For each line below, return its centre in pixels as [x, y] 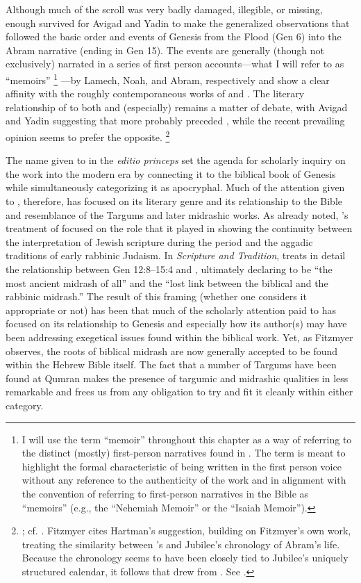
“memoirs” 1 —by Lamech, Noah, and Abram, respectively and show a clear [168, 79]
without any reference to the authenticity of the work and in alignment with [184, 480]
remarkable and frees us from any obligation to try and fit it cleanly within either [179, 392]
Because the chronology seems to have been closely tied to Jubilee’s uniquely [185, 558]
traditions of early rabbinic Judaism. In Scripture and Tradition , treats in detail [176, 255]
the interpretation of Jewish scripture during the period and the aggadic [159, 241]
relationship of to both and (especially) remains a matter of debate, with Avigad [177, 107]
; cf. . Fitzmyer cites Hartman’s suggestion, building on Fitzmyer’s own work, [186, 531]
